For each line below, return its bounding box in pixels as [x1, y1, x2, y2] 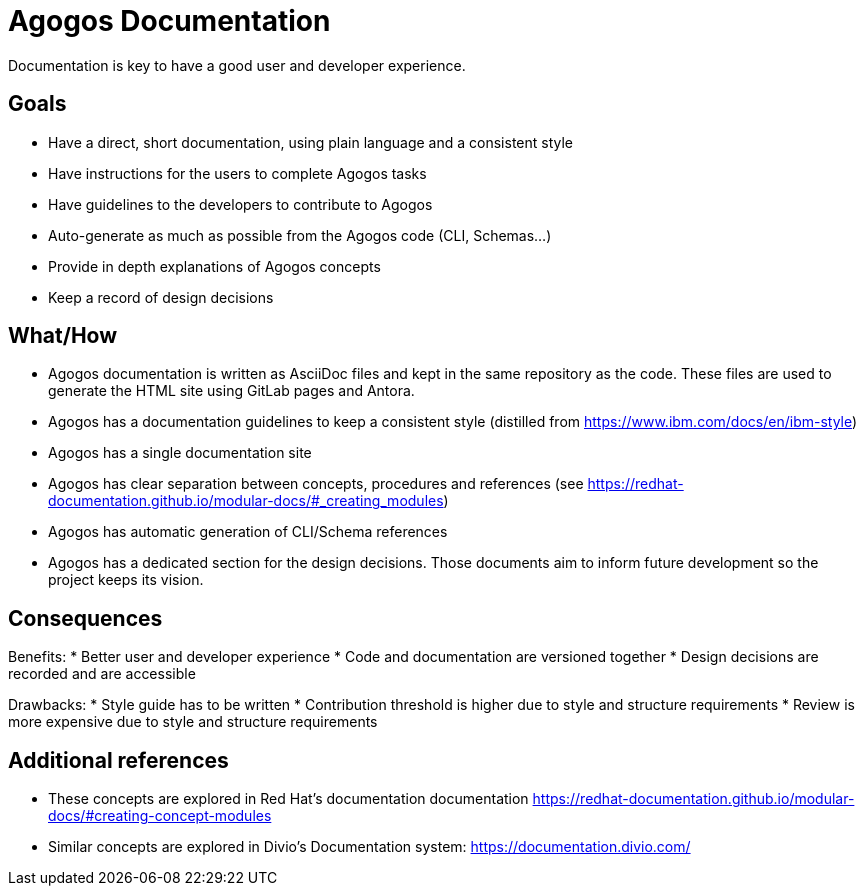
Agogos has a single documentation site [48, 444, 312, 462]
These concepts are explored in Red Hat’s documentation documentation [48, 790, 529, 808]
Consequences [8, 605, 163, 631]
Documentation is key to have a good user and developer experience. [8, 56, 466, 74]
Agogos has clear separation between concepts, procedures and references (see [48, 475, 584, 493]
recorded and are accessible [8, 665, 196, 683]
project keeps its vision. [48, 571, 204, 589]
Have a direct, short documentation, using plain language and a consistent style [48, 133, 574, 151]
